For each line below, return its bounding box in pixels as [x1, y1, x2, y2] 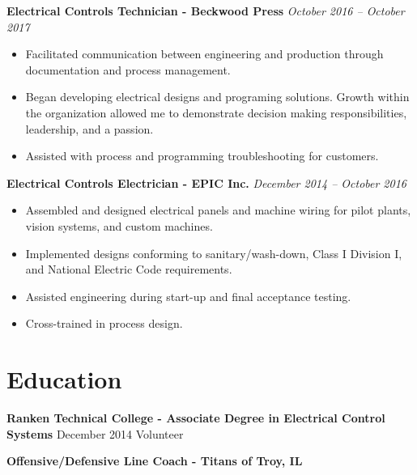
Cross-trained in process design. [25, 315, 183, 332]
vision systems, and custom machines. [25, 217, 213, 234]
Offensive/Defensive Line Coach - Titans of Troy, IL [6, 452, 303, 469]
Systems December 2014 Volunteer [6, 425, 184, 442]
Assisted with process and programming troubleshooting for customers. [25, 147, 379, 164]
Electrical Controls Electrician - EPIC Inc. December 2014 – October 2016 [6, 174, 406, 191]
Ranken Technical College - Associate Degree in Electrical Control [6, 409, 385, 426]
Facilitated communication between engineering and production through [25, 45, 384, 62]
